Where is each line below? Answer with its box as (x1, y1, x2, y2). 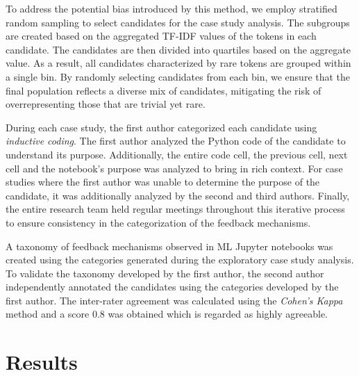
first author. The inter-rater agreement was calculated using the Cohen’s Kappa (6, 293, 343, 307)
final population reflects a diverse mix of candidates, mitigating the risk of (6, 83, 322, 97)
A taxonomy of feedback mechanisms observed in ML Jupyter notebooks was (6, 238, 333, 253)
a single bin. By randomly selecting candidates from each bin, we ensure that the (6, 69, 351, 83)
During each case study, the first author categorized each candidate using (6, 120, 317, 134)
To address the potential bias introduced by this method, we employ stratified (6, 1, 337, 15)
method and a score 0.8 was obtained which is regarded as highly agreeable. (6, 306, 328, 321)
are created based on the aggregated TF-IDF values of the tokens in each (6, 28, 317, 43)
